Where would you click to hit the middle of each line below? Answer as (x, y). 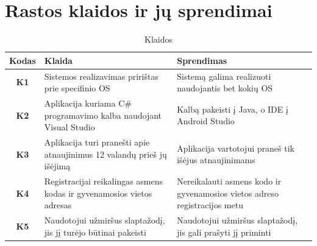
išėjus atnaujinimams (216, 160)
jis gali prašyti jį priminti (224, 232)
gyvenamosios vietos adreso (228, 193)
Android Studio (206, 121)
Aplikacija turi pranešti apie (97, 142)
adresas (58, 205)
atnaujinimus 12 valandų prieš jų (105, 154)
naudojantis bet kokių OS (225, 88)
